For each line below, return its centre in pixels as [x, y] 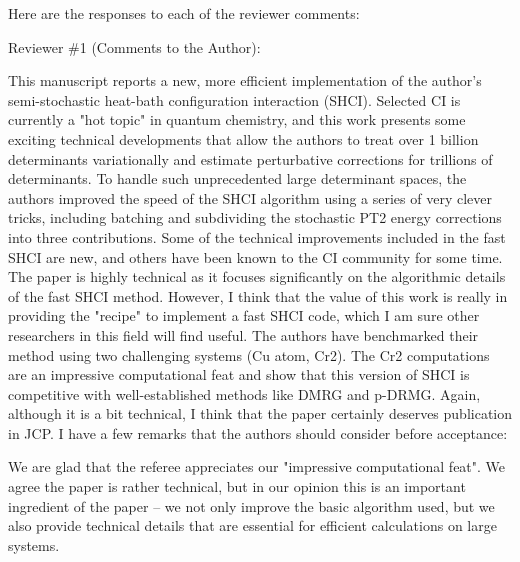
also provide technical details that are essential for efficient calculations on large [252, 525]
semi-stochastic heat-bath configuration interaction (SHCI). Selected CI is [234, 99]
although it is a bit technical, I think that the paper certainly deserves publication [260, 413]
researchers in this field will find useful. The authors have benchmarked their [243, 334]
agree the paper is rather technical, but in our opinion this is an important [237, 486]
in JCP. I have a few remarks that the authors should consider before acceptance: [258, 432]
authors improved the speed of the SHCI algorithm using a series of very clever [250, 197]
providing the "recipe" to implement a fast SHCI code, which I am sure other [244, 315]
